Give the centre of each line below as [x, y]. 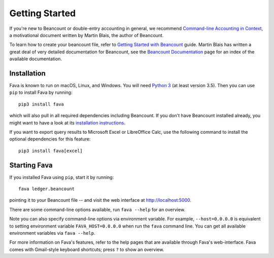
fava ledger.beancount [47, 189]
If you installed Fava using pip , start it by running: [62, 177]
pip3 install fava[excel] [51, 151]
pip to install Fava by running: [41, 93]
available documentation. [36, 59]
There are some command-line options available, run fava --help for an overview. [97, 209]
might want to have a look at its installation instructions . [67, 123]
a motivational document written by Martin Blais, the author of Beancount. [87, 35]
